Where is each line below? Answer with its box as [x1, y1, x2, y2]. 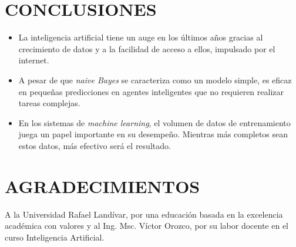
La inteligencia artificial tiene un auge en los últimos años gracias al [18, 31, 263, 43]
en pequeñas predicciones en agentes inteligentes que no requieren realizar [18, 85, 284, 97]
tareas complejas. [18, 97, 80, 109]
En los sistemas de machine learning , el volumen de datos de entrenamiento [18, 116, 291, 128]
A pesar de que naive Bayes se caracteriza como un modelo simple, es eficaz [18, 73, 292, 86]
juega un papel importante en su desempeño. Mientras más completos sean [18, 128, 288, 140]
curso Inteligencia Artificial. [5, 231, 105, 243]
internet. [18, 54, 49, 66]
